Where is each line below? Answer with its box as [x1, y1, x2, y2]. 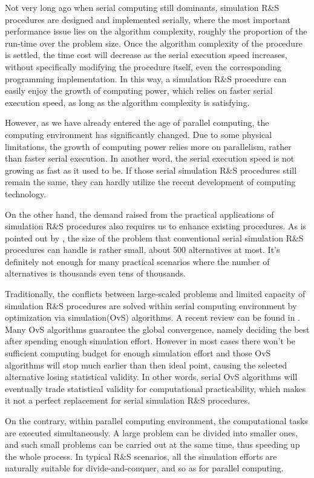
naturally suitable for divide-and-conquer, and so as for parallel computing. [5, 462, 284, 474]
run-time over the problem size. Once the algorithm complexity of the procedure [5, 36, 303, 49]
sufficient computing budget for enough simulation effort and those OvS [5, 347, 271, 359]
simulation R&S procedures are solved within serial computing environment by [5, 299, 297, 312]
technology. [5, 187, 47, 200]
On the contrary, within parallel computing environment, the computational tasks [5, 414, 308, 427]
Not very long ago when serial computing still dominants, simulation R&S [5, 1, 280, 13]
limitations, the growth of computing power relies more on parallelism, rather [5, 140, 292, 152]
